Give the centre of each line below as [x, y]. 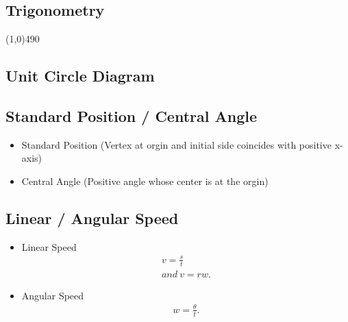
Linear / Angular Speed [92, 218]
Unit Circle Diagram [80, 76]
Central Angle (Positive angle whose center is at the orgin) [145, 181]
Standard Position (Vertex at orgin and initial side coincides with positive [176, 144]
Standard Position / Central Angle [132, 115]
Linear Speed [49, 246]
